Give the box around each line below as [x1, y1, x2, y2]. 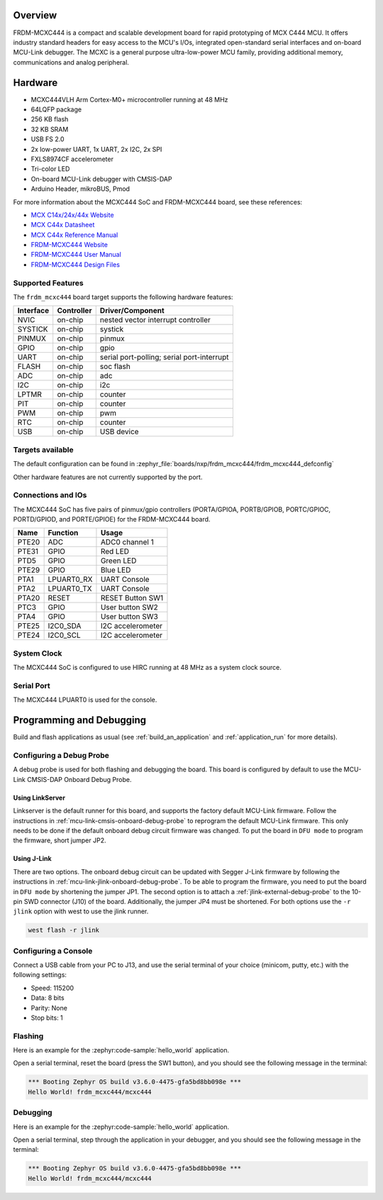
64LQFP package [30, 105, 82, 114]
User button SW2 [100, 602, 159, 612]
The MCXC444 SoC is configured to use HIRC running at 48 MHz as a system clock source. [13, 664, 282, 672]
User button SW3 [100, 612, 159, 622]
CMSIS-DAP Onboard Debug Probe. [27, 775, 132, 783]
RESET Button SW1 [100, 593, 164, 603]
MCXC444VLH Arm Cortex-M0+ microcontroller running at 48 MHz [30, 95, 228, 104]
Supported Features [13, 277, 84, 287]
